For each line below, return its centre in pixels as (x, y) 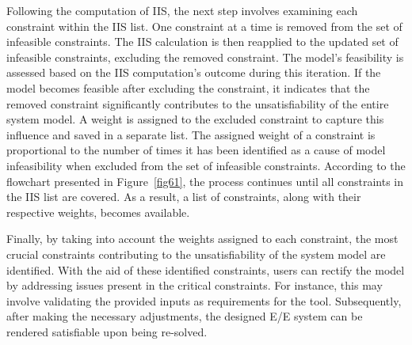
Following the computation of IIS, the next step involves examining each (182, 10)
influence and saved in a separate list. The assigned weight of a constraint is (191, 134)
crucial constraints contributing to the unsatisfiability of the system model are (196, 254)
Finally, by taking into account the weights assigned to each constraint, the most (202, 239)
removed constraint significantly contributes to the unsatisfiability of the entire (198, 103)
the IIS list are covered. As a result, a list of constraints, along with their (184, 197)
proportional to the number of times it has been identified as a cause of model (196, 150)
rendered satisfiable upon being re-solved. (107, 331)
